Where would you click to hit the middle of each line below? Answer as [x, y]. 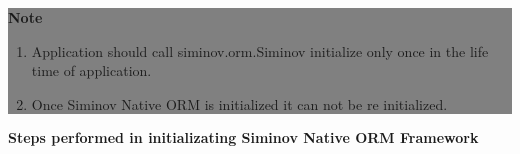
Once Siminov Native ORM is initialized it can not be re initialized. [239, 103]
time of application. [91, 70]
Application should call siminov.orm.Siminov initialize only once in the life [260, 50]
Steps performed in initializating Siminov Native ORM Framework [243, 137]
